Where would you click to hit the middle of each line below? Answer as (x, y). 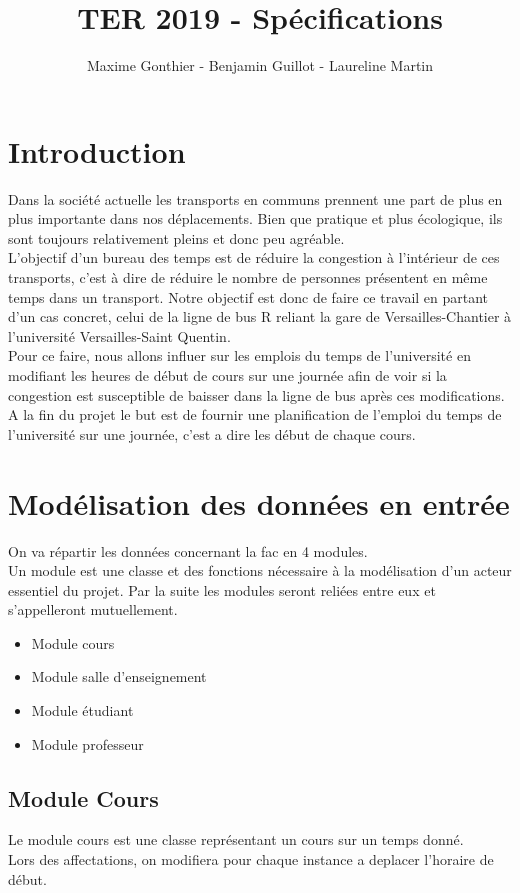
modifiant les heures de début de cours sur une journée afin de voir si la (227, 375)
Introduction (97, 150)
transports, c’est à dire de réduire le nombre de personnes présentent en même (248, 277)
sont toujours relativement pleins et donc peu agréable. (176, 237)
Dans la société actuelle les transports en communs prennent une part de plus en (255, 198)
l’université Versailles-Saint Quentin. (119, 335)
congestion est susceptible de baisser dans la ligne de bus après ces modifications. (256, 394)
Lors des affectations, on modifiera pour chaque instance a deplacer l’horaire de (251, 859)
